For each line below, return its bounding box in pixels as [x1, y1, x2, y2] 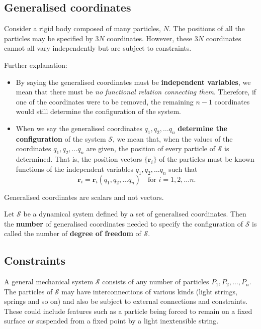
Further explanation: [4, 59, 67, 70]
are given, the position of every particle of [86, 143, 215, 154]
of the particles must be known [159, 154, 254, 164]
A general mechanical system [4, 276, 94, 287]
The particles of [4, 286, 53, 296]
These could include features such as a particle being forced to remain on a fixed [4, 305, 252, 316]
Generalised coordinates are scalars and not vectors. [4, 191, 164, 202]
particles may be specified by [4, 33, 93, 43]
